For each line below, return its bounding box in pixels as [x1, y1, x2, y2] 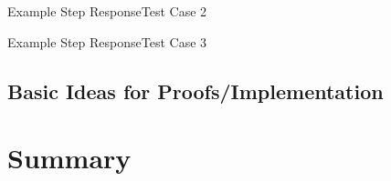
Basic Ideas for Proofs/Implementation [7, 76, 384, 105]
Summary [7, 139, 132, 176]
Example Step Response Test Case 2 [7, 2, 207, 20]
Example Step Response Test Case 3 [7, 32, 207, 51]
